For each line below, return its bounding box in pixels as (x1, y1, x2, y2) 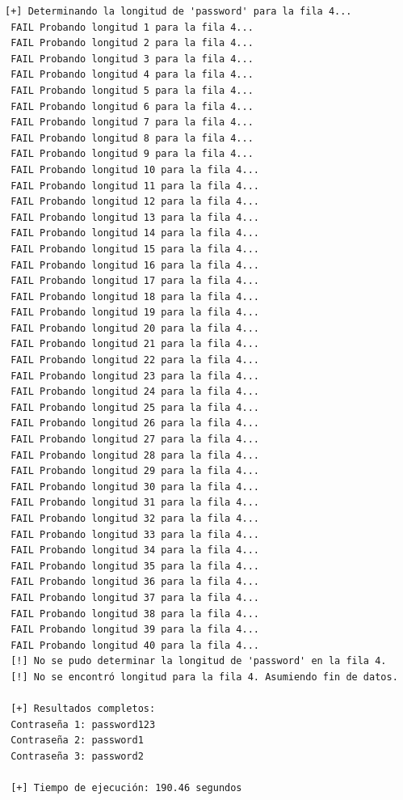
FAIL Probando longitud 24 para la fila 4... (10, 386, 259, 398)
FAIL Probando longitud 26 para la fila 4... (10, 417, 259, 430)
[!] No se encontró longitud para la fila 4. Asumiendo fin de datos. (10, 671, 398, 683)
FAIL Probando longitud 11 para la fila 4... (10, 180, 259, 192)
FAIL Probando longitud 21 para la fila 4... (10, 338, 259, 350)
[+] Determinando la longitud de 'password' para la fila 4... (5, 6, 352, 17)
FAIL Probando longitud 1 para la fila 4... (10, 21, 254, 33)
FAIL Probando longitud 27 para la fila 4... (10, 434, 259, 446)
